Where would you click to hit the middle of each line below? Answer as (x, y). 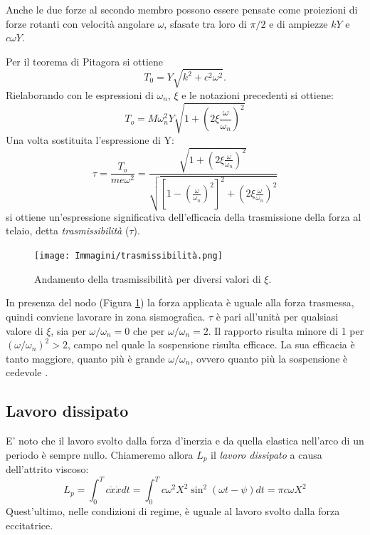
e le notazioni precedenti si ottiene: (258, 94)
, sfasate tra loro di (205, 23)
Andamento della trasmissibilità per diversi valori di (148, 278)
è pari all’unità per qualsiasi (277, 316)
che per (149, 330)
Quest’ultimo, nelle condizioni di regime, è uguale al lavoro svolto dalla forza (173, 511)
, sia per (68, 330)
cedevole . (27, 372)
